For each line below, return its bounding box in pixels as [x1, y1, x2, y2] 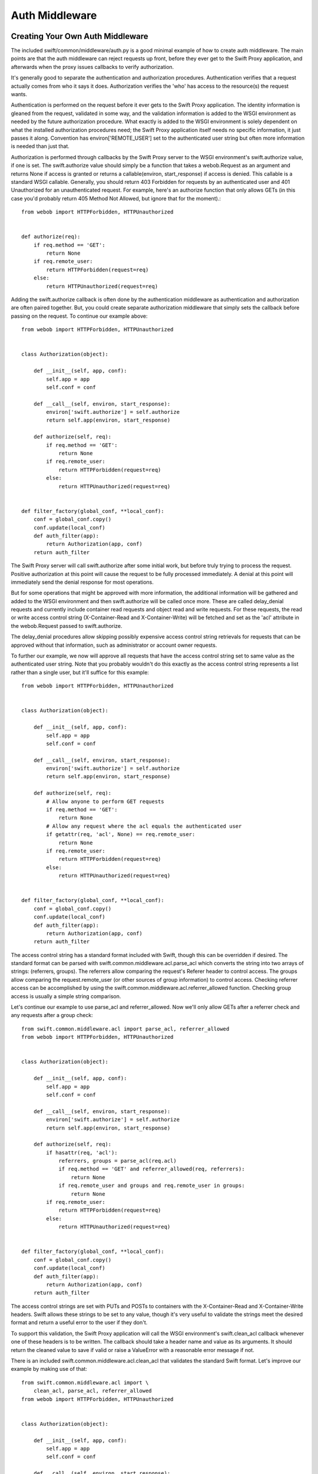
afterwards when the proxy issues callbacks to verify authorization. [11, 63, 174, 70]
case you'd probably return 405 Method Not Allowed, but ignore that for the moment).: [11, 195, 221, 202]
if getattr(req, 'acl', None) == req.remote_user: [46, 831, 196, 838]
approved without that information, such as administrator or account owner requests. [11, 641, 217, 649]
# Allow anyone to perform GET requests [46, 798, 164, 805]
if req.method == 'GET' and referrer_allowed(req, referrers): [58, 1166, 245, 1173]
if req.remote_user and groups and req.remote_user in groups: [58, 1182, 245, 1189]
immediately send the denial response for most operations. [11, 578, 154, 585]
